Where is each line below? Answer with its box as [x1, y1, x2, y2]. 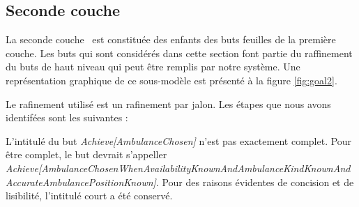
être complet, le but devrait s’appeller [6, 147, 167, 162]
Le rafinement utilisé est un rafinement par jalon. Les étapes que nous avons [6, 96, 331, 111]
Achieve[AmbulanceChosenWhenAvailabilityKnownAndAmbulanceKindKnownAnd [6, 160, 351, 175]
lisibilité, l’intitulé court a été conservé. [6, 188, 173, 203]
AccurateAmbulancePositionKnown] [6, 174, 156, 189]
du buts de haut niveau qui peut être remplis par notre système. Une [6, 59, 300, 74]
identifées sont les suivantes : [6, 110, 128, 125]
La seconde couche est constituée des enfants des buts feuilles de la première [6, 32, 336, 47]
